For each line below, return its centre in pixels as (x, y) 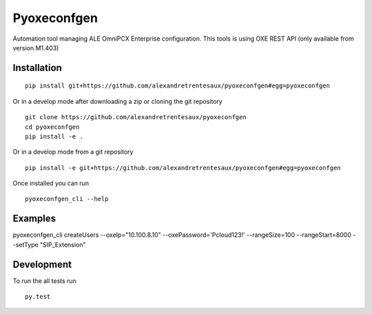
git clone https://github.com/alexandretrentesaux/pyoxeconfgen (136, 117)
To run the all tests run (45, 281)
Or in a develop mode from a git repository (73, 152)
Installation (37, 68)
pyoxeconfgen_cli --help (67, 199)
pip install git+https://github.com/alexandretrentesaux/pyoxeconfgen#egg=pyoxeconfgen (178, 86)
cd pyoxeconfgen (52, 127)
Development (42, 264)
